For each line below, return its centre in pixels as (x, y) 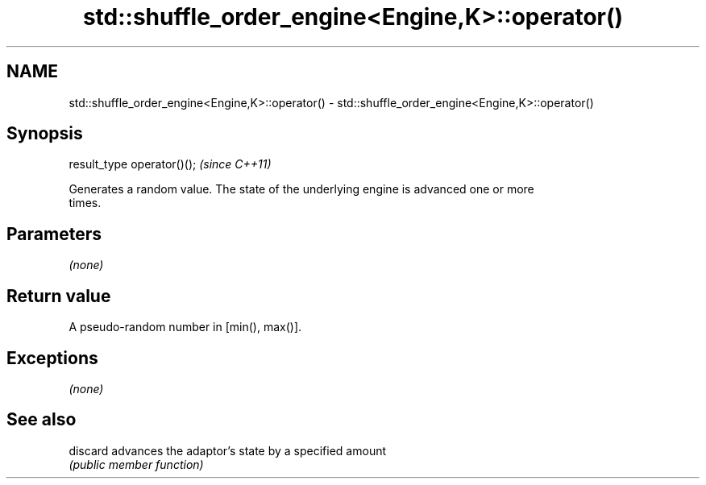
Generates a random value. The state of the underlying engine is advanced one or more (301, 189)
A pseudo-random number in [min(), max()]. (185, 327)
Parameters (54, 234)
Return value (59, 296)
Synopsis (45, 134)
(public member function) (136, 464)
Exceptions (52, 358)
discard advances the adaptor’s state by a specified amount (228, 450)
